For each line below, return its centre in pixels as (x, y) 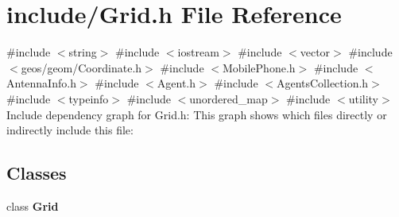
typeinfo (89, 98)
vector (315, 52)
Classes (37, 173)
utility (364, 98)
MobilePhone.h (259, 67)
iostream (198, 52)
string (83, 52)
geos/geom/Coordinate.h (81, 67)
